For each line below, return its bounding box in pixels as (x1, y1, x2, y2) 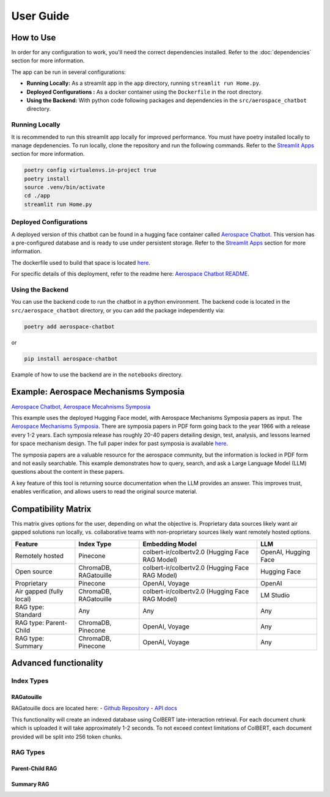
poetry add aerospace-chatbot (24, 323, 115, 330)
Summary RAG (11, 780, 50, 788)
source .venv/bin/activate (24, 184, 105, 191)
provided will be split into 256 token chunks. (11, 733, 123, 740)
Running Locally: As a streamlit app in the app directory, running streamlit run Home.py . (26, 79, 261, 87)
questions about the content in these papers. (11, 468, 125, 476)
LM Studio (260, 590, 290, 599)
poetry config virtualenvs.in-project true (24, 167, 157, 174)
